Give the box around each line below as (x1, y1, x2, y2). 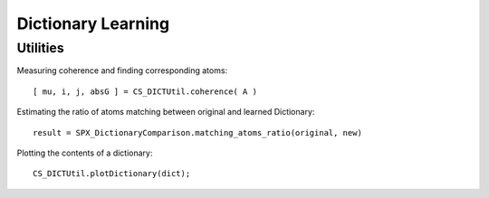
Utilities (16, 40, 64, 56)
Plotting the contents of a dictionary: (16, 147, 153, 158)
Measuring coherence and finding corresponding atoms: (16, 65, 228, 76)
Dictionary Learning (16, 14, 170, 33)
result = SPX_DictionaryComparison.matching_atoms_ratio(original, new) (33, 127, 362, 137)
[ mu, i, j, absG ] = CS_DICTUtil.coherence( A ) (33, 86, 258, 97)
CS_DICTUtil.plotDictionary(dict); (33, 168, 191, 179)
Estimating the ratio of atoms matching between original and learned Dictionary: (16, 107, 315, 118)
